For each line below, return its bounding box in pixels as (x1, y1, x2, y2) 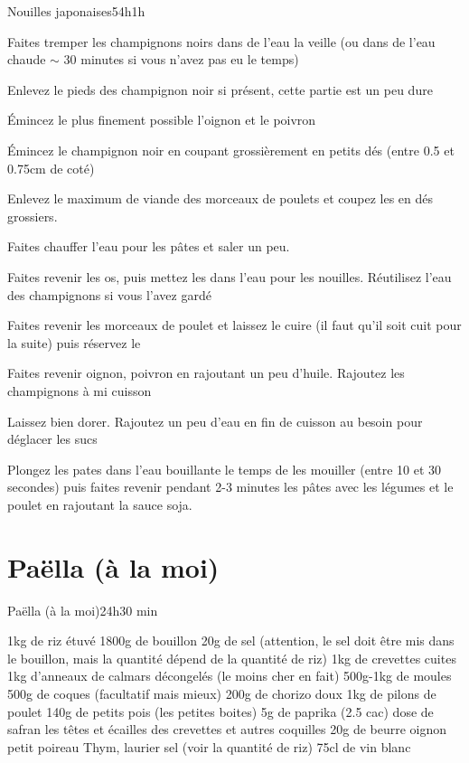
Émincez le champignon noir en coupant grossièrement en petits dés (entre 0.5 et (7, 140, 455, 159)
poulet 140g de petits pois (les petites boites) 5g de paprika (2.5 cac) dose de (7, 702, 434, 721)
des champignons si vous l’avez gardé (7, 285, 211, 304)
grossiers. (7, 206, 58, 225)
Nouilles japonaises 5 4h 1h (7, 2, 145, 20)
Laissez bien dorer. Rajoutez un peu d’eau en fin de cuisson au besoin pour (7, 411, 423, 430)
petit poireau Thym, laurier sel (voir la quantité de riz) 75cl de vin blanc (7, 737, 411, 756)
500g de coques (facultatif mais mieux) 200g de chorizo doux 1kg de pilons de (7, 683, 436, 702)
